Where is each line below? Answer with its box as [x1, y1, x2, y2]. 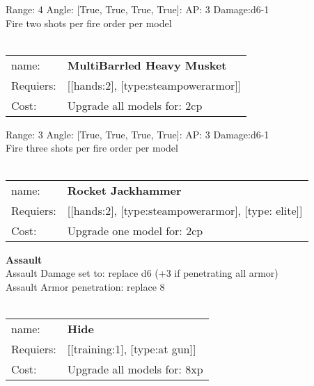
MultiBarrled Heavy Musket [67, 56, 227, 73]
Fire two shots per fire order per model [6, 15, 172, 30]
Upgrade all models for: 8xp [67, 360, 203, 377]
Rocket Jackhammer [67, 182, 182, 198]
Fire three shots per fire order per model [6, 140, 178, 155]
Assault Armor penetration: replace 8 [6, 279, 165, 293]
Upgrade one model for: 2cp [67, 222, 203, 239]
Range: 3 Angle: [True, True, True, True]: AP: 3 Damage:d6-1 [6, 127, 269, 141]
